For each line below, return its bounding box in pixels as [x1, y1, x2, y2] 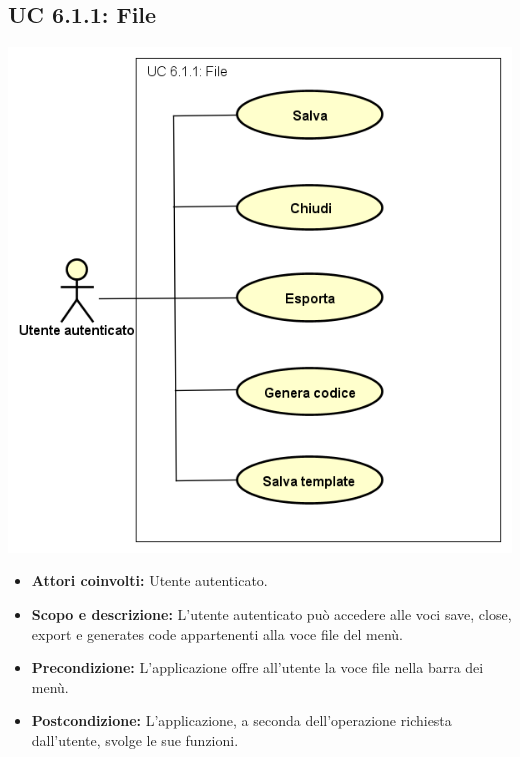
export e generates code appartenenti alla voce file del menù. [31, 623, 403, 644]
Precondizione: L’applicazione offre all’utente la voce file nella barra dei [31, 657, 484, 678]
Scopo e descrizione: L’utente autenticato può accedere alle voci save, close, [31, 604, 512, 625]
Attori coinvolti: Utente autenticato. [31, 570, 268, 591]
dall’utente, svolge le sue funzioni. [31, 730, 239, 751]
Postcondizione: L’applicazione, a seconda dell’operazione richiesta [31, 710, 452, 731]
